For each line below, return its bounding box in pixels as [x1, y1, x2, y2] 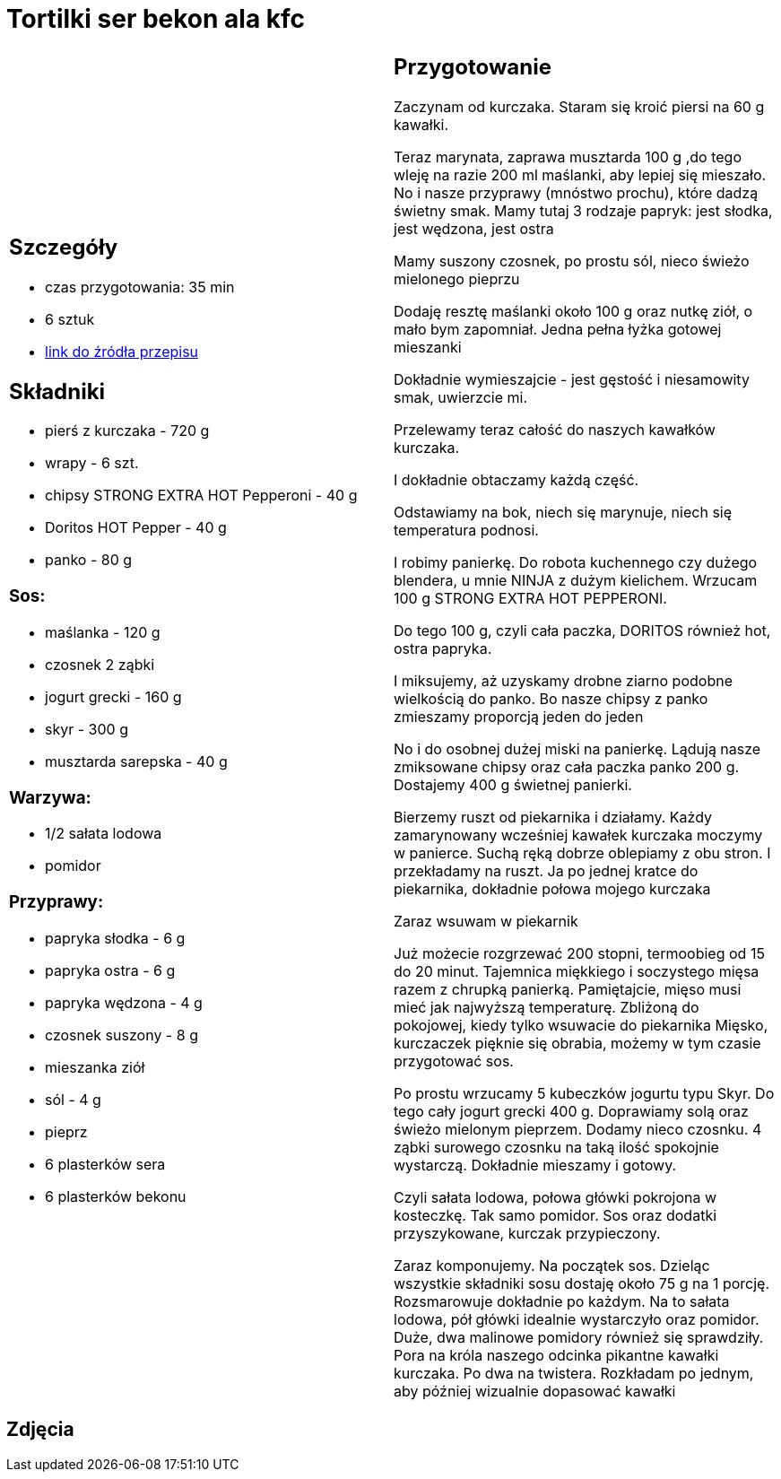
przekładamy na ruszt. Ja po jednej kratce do [394, 861, 699, 880]
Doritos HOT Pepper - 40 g [45, 518, 227, 537]
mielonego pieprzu [394, 269, 520, 288]
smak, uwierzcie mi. [394, 387, 528, 406]
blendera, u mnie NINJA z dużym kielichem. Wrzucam [394, 570, 758, 589]
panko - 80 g [45, 551, 133, 570]
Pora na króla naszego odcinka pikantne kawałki [394, 1345, 719, 1364]
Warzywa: [9, 787, 91, 808]
